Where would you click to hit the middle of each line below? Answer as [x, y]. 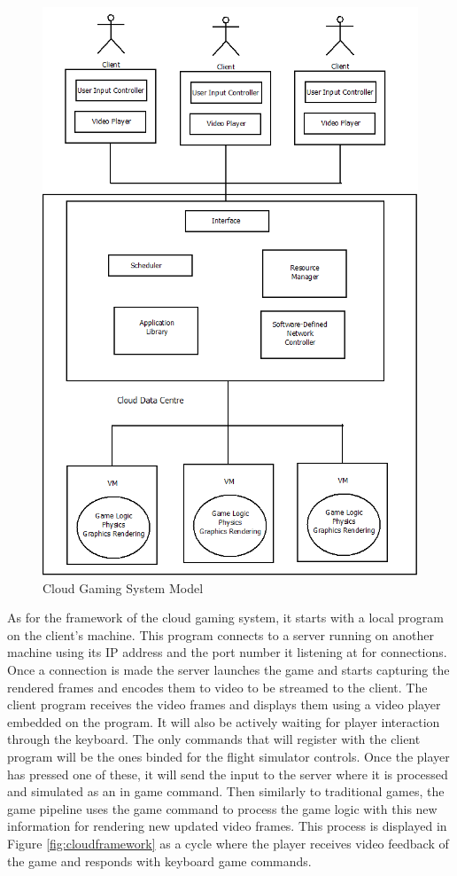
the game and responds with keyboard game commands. [159, 860]
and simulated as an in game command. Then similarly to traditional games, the [226, 791]
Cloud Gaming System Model [123, 587]
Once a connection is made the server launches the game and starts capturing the [228, 670]
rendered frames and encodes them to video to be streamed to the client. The [217, 687]
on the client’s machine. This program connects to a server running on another [221, 634]
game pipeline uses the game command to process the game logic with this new [222, 808]
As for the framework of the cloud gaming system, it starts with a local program [225, 618]
